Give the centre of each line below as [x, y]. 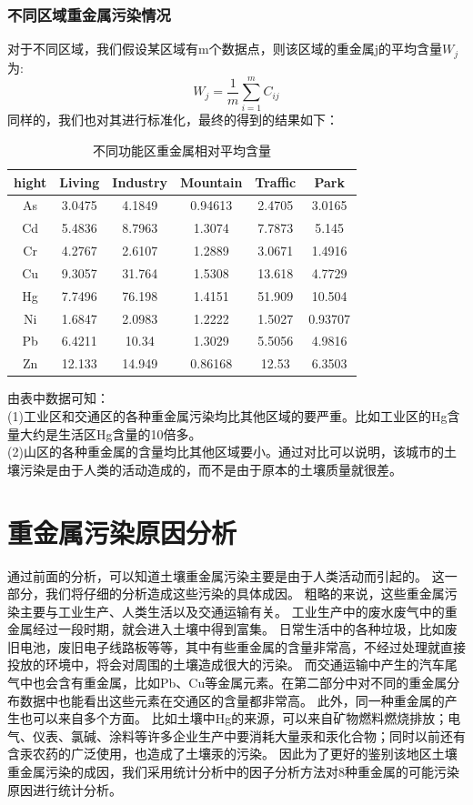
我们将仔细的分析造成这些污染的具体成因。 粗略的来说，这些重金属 [245, 594]
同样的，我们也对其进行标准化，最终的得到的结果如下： [173, 120]
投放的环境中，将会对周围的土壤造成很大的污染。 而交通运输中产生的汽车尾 [232, 664]
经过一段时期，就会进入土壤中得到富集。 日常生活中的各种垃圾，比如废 [245, 629]
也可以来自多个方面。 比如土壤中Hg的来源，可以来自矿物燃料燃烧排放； [234, 718]
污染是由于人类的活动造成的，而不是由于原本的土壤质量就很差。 [211, 469]
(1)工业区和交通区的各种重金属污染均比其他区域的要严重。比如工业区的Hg [227, 416]
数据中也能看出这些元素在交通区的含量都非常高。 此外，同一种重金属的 [232, 700]
